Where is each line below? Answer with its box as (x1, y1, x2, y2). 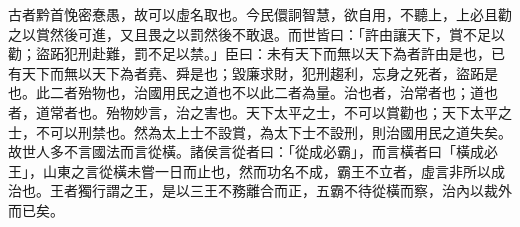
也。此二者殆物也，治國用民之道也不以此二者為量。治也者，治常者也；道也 (8, 82, 498, 103)
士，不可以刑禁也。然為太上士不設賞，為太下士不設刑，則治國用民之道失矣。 (8, 121, 512, 142)
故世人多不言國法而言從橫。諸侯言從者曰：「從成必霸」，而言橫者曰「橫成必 (8, 141, 498, 162)
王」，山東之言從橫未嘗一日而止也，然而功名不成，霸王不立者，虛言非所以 (8, 160, 491, 181)
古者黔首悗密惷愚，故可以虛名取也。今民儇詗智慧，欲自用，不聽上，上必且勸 (8, 4, 512, 24)
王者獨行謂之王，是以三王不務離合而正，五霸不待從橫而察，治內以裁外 (49, 180, 512, 201)
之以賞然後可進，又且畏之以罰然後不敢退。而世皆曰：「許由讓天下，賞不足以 (8, 23, 505, 44)
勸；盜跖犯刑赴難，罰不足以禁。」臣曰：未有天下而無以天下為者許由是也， (8, 43, 491, 64)
